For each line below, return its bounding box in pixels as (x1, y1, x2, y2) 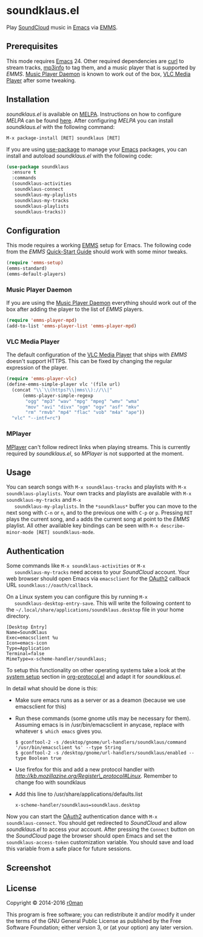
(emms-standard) (6, 265, 47, 272)
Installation (6, 95, 50, 105)
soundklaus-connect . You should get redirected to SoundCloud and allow (6, 819, 187, 827)
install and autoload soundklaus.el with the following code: (6, 152, 153, 159)
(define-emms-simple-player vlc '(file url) (6, 381, 121, 388)
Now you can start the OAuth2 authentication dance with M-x (6, 813, 158, 820)
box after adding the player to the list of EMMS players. (6, 305, 144, 313)
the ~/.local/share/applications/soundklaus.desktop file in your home (6, 606, 184, 613)
